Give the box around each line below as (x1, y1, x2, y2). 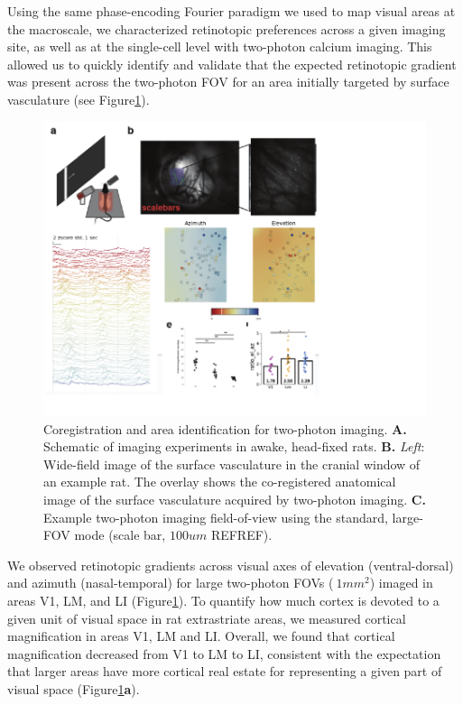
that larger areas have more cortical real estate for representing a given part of (7, 662, 442, 681)
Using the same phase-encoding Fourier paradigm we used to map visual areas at (7, 2, 456, 20)
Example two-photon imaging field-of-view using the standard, (43, 507, 388, 526)
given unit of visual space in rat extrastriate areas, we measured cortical (7, 608, 406, 627)
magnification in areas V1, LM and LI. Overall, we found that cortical (7, 626, 395, 645)
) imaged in (369, 573, 433, 592)
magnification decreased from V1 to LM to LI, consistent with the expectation (7, 644, 441, 663)
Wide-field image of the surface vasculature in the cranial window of (43, 454, 421, 473)
